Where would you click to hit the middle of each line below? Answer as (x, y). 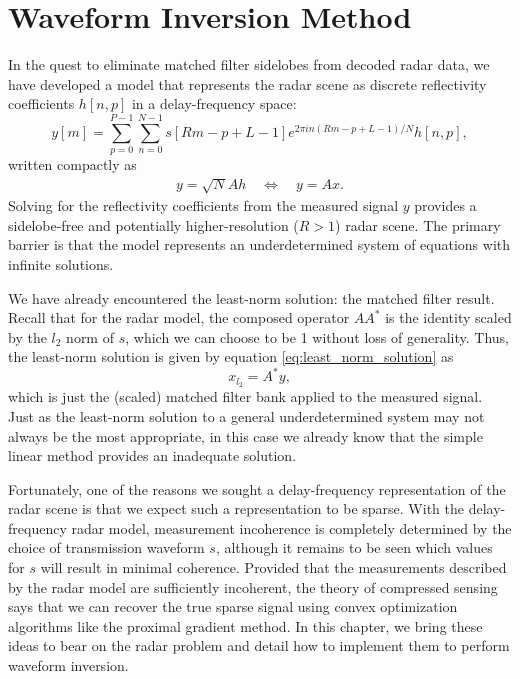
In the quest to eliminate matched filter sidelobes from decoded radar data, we (249, 64)
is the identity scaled (448, 317)
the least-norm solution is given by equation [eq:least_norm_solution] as (231, 356)
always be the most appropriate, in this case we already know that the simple (245, 435)
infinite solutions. (61, 263)
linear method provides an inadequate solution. (152, 455)
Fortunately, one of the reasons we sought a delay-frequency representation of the (257, 488)
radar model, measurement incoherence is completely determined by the (291, 527)
